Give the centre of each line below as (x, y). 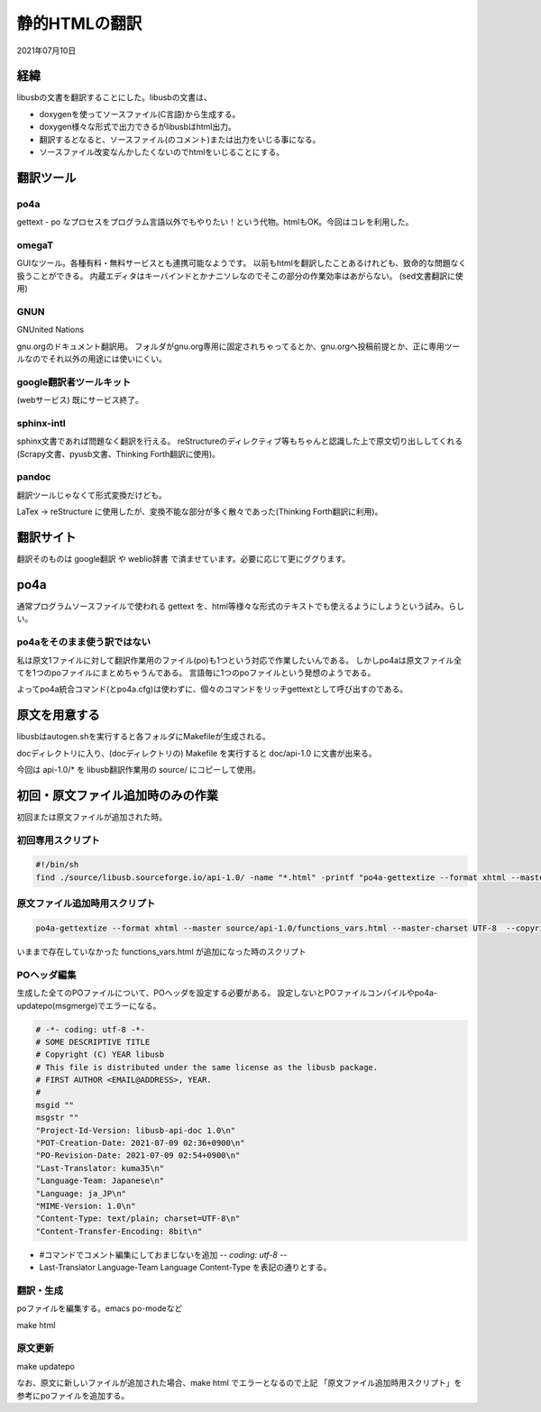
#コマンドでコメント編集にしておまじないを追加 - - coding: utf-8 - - (163, 1254)
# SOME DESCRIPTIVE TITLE (93, 1042)
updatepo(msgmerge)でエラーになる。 (89, 1005)
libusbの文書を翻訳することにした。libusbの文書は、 (114, 97)
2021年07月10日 (46, 50)
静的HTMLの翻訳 (79, 23)
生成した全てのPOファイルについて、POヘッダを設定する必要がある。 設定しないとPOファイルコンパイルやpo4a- (227, 993)
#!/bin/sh (57, 865)
